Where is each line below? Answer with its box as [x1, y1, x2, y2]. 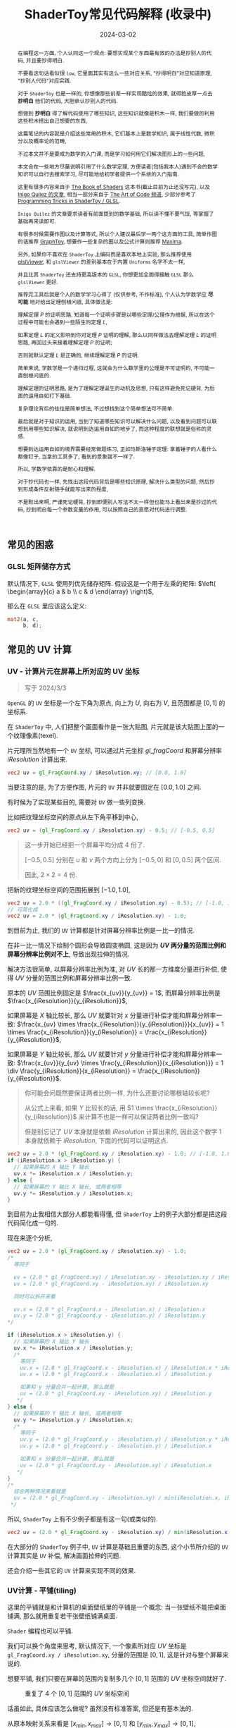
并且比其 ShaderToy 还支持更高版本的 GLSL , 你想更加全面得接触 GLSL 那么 [17, 271, 195, 278]
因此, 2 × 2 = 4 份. [24, 870, 77, 878]
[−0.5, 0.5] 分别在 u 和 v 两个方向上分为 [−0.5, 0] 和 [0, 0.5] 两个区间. [24, 855, 221, 864]
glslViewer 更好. [17, 278, 58, 286]
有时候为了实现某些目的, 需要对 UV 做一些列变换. [7, 797, 146, 806]
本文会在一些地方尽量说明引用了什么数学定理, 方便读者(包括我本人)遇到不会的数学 [17, 163, 218, 171]
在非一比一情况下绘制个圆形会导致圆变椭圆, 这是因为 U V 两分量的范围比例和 [7, 941, 226, 950]
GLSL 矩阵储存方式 [7, 562, 71, 572]
